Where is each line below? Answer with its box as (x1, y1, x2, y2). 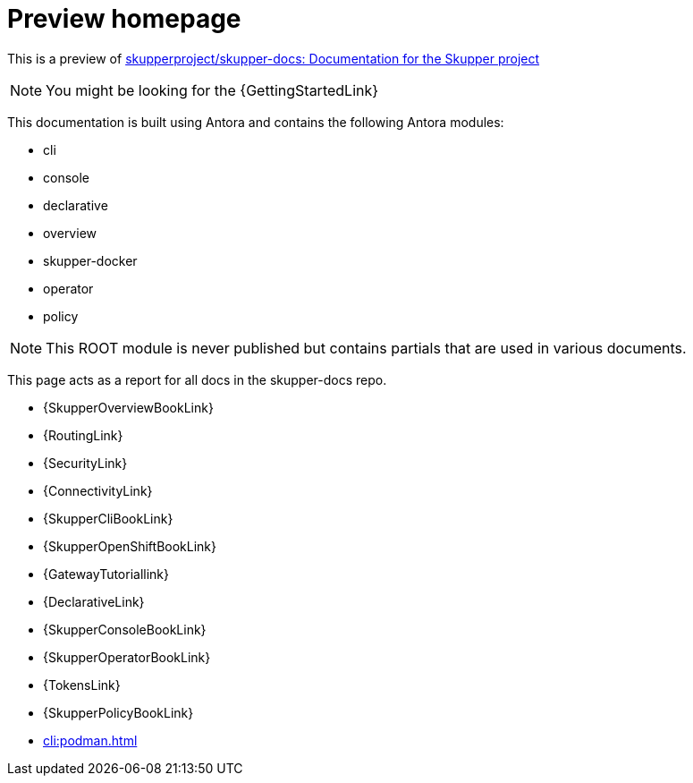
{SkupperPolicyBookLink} (43, 704, 194, 720)
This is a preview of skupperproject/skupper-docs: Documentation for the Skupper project (7, 50, 540, 66)
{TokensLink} (43, 677, 121, 693)
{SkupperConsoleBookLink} (43, 621, 207, 637)
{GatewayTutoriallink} (43, 566, 170, 582)
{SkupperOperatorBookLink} (43, 649, 211, 665)
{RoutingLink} (43, 427, 123, 443)
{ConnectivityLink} (43, 482, 153, 498)
